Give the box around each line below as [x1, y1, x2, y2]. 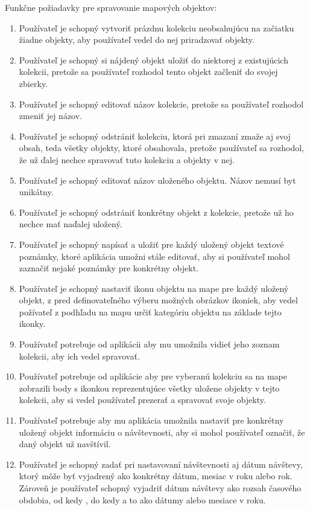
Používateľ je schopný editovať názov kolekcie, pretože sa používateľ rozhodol [19, 97, 304, 110]
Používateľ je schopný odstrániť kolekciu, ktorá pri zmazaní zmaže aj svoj [19, 129, 291, 142]
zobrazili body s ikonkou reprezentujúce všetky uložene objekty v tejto [19, 381, 280, 394]
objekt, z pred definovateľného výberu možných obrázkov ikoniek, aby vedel [19, 294, 298, 306]
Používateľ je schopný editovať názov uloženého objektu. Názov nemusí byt [19, 173, 296, 186]
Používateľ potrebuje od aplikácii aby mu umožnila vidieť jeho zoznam [19, 338, 280, 350]
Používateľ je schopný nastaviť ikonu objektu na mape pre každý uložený [19, 282, 289, 294]
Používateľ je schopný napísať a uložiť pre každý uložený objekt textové [19, 237, 284, 250]
